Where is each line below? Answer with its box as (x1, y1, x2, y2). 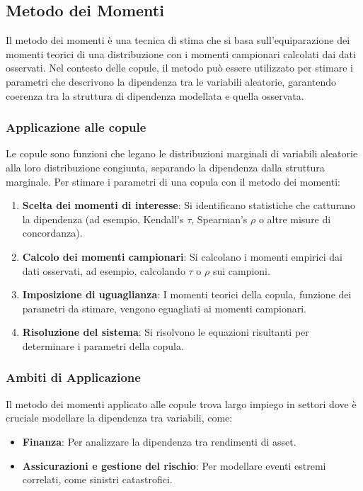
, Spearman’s (191, 211, 248, 226)
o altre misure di (258, 211, 331, 226)
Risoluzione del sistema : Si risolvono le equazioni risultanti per (22, 324, 309, 339)
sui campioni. (212, 263, 270, 278)
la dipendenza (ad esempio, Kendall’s (22, 211, 184, 226)
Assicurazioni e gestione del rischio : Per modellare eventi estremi (22, 458, 326, 473)
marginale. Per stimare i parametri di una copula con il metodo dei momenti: (6, 174, 340, 188)
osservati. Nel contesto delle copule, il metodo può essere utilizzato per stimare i (6, 60, 353, 75)
